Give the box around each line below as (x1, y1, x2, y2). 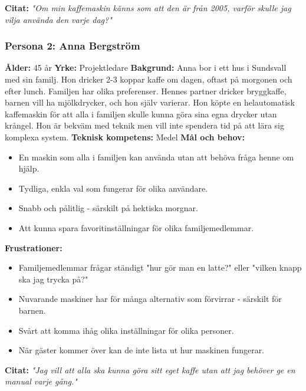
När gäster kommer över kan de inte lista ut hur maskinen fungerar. (18, 344, 265, 356)
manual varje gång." (5, 375, 77, 387)
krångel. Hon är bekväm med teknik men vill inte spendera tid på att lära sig (5, 119, 284, 132)
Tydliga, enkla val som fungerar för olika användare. (18, 182, 208, 194)
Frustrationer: (5, 241, 62, 254)
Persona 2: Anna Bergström (5, 38, 140, 53)
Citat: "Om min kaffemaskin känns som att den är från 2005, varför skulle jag (5, 2, 291, 14)
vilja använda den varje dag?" (5, 13, 112, 25)
